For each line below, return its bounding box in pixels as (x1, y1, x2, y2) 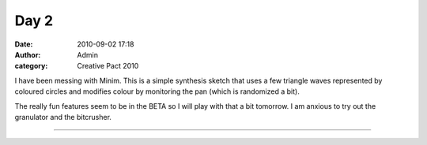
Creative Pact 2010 (77, 61, 139, 71)
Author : (14, 50, 41, 59)
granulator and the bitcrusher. (14, 112, 112, 121)
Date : (14, 39, 33, 49)
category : (14, 61, 48, 71)
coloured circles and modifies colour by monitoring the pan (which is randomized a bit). (14, 87, 300, 96)
